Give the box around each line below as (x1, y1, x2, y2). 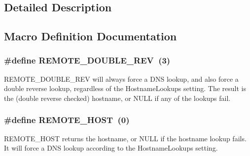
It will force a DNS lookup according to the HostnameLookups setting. (4, 143, 218, 153)
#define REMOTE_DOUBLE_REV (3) (4, 54, 171, 66)
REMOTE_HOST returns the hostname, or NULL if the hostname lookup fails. (4, 133, 247, 143)
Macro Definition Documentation (4, 29, 177, 44)
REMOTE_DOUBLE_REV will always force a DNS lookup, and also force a (4, 73, 239, 84)
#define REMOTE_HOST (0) (4, 114, 130, 126)
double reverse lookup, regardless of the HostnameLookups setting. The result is (4, 83, 246, 94)
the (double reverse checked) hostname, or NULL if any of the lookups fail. (4, 93, 231, 103)
